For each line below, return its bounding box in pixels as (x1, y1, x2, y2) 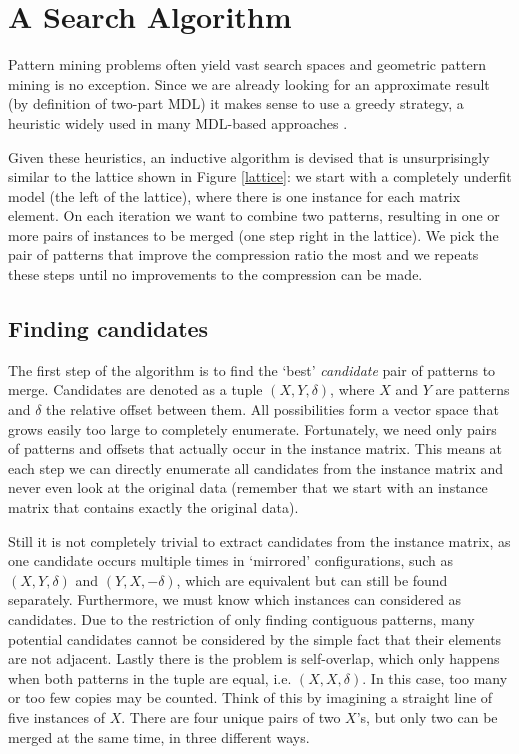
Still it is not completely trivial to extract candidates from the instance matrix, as (8, 530, 511, 551)
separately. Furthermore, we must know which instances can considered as (8, 589, 462, 610)
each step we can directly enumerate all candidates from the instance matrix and (8, 457, 504, 478)
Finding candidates (8, 313, 209, 344)
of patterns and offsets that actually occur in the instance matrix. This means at (8, 438, 503, 459)
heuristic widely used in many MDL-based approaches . (8, 112, 348, 133)
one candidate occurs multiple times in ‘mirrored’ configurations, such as (8, 550, 454, 571)
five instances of (8, 706, 105, 727)
